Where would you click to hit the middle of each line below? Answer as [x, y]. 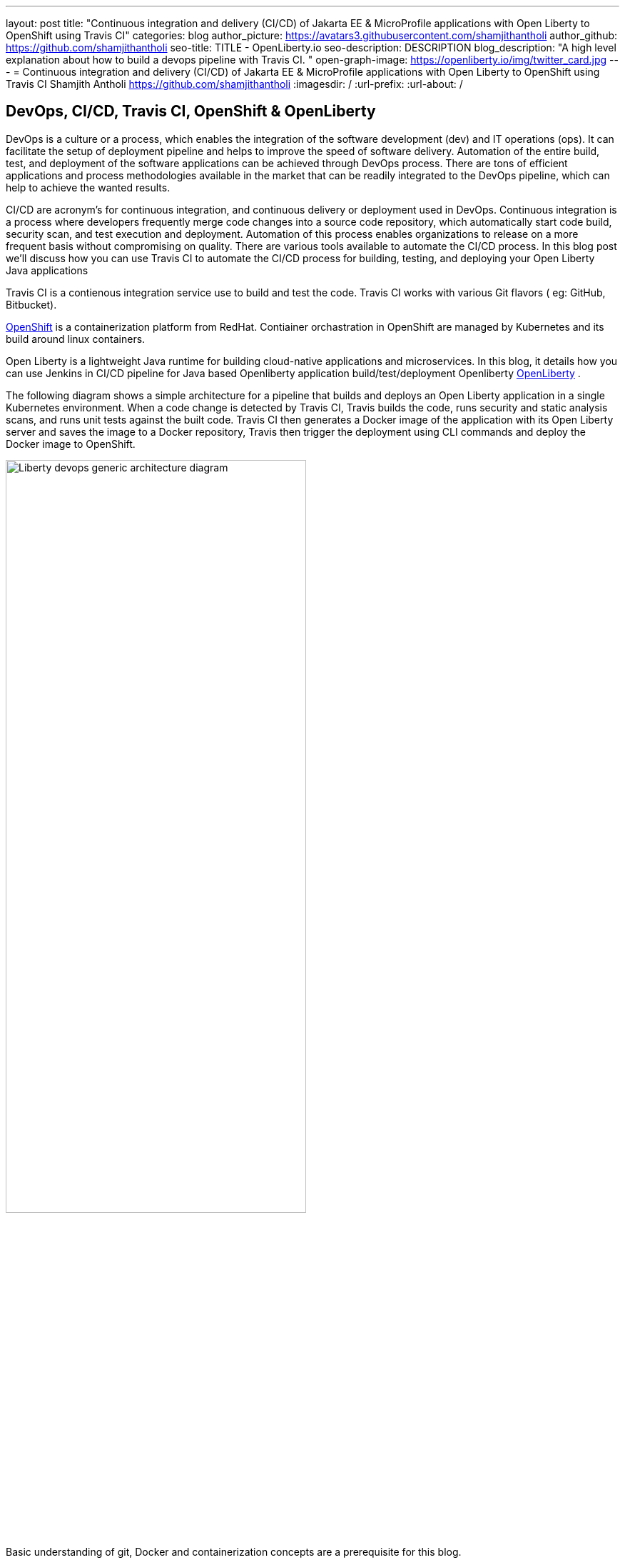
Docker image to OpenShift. [71, 444]
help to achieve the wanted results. [88, 187]
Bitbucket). [31, 304]
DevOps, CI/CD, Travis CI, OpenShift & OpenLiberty [191, 111]
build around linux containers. [76, 339]
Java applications [47, 270]
